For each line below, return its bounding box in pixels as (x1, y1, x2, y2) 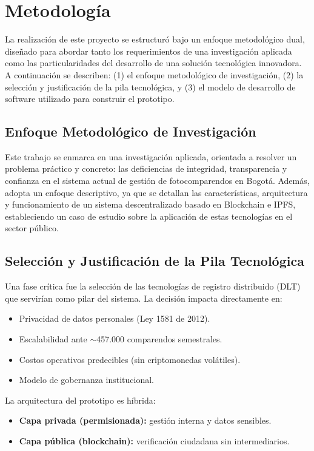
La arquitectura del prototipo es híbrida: (5, 393, 156, 406)
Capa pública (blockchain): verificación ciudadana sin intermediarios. (19, 435, 290, 447)
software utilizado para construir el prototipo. (5, 92, 175, 105)
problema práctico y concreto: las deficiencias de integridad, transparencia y (5, 162, 287, 175)
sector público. (5, 222, 59, 234)
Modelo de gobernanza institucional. (19, 373, 155, 386)
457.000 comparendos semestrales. (96, 333, 222, 345)
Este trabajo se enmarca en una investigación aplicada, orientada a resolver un (5, 150, 297, 163)
